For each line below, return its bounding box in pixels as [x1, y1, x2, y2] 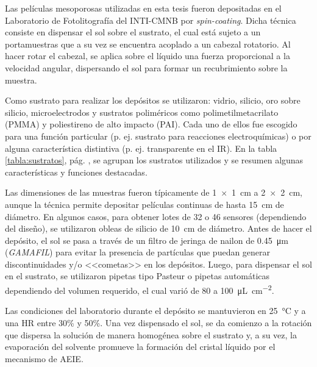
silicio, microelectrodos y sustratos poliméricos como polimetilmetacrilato [5, 105, 279, 118]
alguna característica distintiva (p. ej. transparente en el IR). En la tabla [5, 141, 277, 154]
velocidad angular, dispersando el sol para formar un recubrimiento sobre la [5, 61, 288, 74]
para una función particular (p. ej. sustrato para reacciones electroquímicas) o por [5, 129, 312, 142]
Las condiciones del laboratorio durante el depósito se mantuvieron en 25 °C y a [5, 304, 306, 317]
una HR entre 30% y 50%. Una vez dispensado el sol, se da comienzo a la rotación [5, 316, 312, 329]
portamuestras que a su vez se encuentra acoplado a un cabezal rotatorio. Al [5, 37, 291, 50]
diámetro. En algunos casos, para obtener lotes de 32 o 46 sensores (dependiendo [5, 210, 307, 223]
